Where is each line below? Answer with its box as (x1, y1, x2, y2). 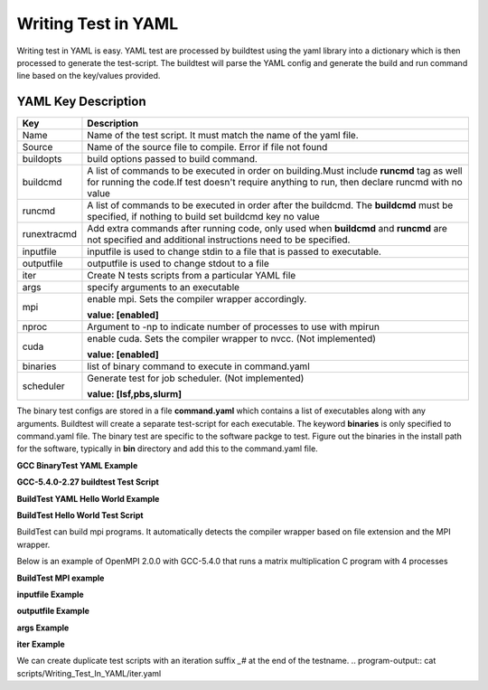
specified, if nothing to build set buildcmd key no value (87, 211, 320, 223)
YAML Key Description (16, 94, 146, 109)
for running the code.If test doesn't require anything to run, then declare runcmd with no (87, 176, 463, 189)
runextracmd (22, 228, 77, 241)
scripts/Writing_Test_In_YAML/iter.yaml (16, 667, 162, 678)
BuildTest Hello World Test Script (16, 509, 144, 520)
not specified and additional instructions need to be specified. (87, 233, 351, 246)
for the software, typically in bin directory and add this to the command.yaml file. (16, 443, 318, 454)
